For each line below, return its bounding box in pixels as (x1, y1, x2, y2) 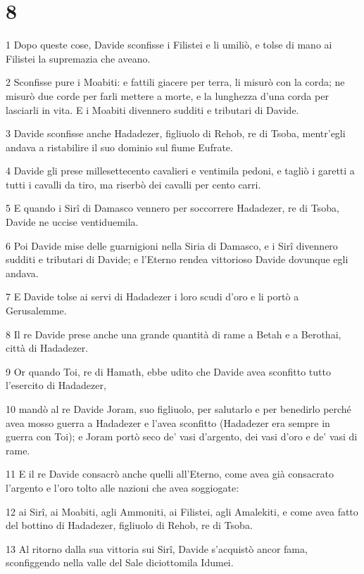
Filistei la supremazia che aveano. (6, 51, 151, 65)
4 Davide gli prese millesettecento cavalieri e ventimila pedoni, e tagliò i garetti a (6, 163, 355, 178)
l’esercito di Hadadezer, (6, 378, 106, 393)
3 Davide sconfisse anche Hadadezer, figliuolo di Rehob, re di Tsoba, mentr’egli (6, 126, 346, 141)
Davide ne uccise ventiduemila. (6, 215, 139, 229)
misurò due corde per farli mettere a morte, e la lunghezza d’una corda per (6, 88, 329, 103)
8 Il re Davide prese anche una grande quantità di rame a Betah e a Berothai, (6, 326, 341, 341)
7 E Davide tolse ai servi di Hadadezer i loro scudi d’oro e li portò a (6, 289, 299, 304)
